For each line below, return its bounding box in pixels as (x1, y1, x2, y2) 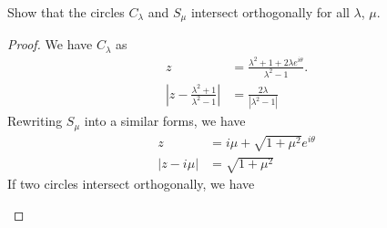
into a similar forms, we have (84, 111, 246, 130)
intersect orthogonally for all (190, 3, 350, 21)
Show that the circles (7, 3, 125, 21)
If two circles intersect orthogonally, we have (7, 174, 255, 193)
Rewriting (7, 111, 63, 130)
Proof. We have (7, 35, 93, 54)
